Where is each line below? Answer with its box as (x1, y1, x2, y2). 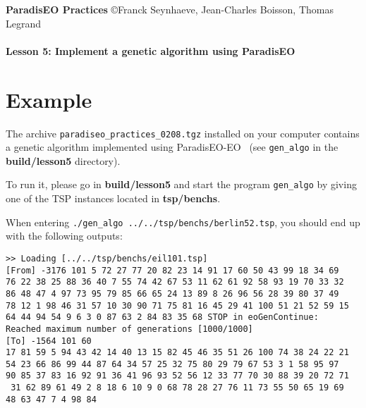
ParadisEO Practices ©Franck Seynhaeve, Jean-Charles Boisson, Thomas (6, 2, 334, 16)
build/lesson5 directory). (6, 153, 121, 168)
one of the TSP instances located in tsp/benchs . (6, 191, 221, 206)
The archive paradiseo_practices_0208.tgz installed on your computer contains (6, 125, 360, 140)
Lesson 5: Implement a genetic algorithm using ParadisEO (6, 43, 295, 58)
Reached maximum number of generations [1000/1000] (6, 323, 253, 334)
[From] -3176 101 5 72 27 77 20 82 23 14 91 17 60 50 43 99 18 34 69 (6, 265, 339, 276)
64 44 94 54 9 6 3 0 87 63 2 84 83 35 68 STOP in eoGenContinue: (6, 312, 319, 323)
